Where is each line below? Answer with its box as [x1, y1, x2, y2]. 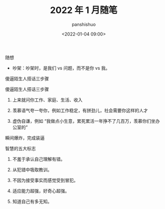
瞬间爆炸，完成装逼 [5, 135, 45, 141]
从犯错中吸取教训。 [12, 167, 52, 173]
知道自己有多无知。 [12, 198, 52, 205]
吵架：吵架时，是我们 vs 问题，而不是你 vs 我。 [12, 65, 111, 71]
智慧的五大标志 [5, 145, 36, 151]
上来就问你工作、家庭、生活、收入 [12, 97, 83, 103]
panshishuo [71, 21, 96, 27]
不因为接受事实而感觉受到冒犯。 [12, 177, 78, 183]
